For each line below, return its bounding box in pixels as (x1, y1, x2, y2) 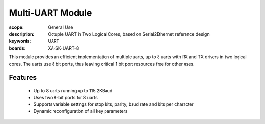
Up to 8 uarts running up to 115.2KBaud (33, 87, 113, 93)
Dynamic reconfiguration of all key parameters (33, 108, 128, 114)
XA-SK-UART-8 (48, 45, 79, 51)
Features (9, 74, 37, 82)
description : (9, 31, 35, 37)
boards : (9, 45, 26, 51)
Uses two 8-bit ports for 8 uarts (33, 95, 98, 100)
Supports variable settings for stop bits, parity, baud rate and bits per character (33, 101, 194, 107)
